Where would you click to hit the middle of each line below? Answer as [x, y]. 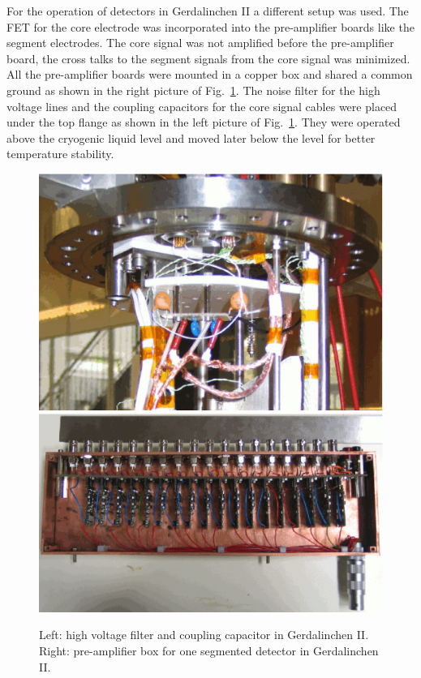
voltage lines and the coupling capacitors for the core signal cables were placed [202, 106]
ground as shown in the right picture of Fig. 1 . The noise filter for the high [193, 90]
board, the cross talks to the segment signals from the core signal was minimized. [208, 58]
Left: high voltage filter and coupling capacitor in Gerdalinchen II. [204, 635]
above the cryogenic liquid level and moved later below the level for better [191, 137]
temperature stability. [60, 154]
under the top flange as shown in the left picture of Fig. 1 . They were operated [204, 122]
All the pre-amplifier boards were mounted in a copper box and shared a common [210, 74]
